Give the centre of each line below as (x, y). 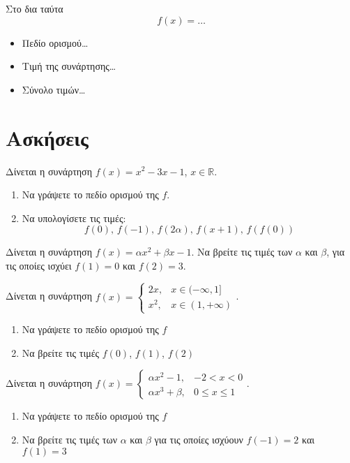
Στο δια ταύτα (35, 8)
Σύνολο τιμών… (54, 89)
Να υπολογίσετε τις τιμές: (74, 218)
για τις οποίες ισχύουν (199, 439)
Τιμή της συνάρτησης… (69, 66)
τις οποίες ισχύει (39, 265)
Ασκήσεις (47, 137)
